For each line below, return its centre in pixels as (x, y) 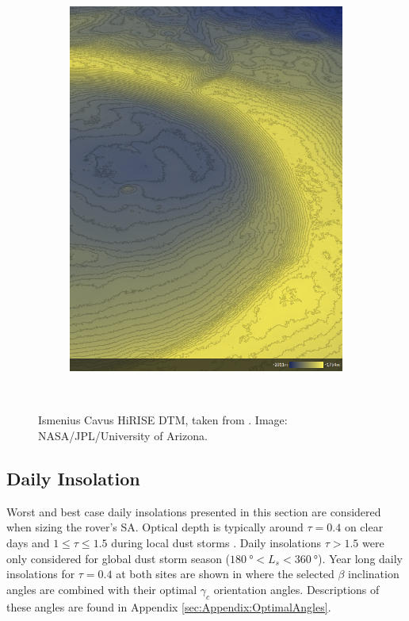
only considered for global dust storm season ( (118, 558)
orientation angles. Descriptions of (296, 589)
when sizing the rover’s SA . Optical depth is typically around (155, 527)
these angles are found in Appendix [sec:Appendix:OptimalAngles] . (169, 606)
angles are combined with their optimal (102, 589)
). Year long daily (361, 558)
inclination (374, 574)
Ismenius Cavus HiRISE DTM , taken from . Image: (163, 420)
